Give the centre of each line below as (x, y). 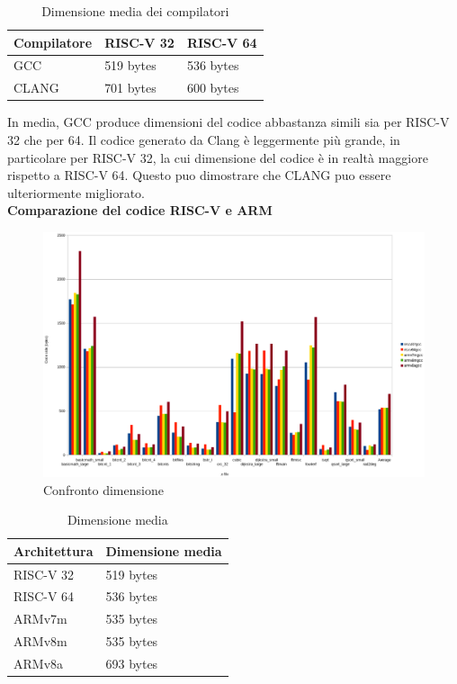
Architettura (54, 550)
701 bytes (130, 88)
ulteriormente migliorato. (76, 192)
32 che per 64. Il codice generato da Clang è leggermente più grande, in (204, 139)
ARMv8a (39, 663)
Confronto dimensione (103, 489)
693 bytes (132, 663)
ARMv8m (40, 641)
